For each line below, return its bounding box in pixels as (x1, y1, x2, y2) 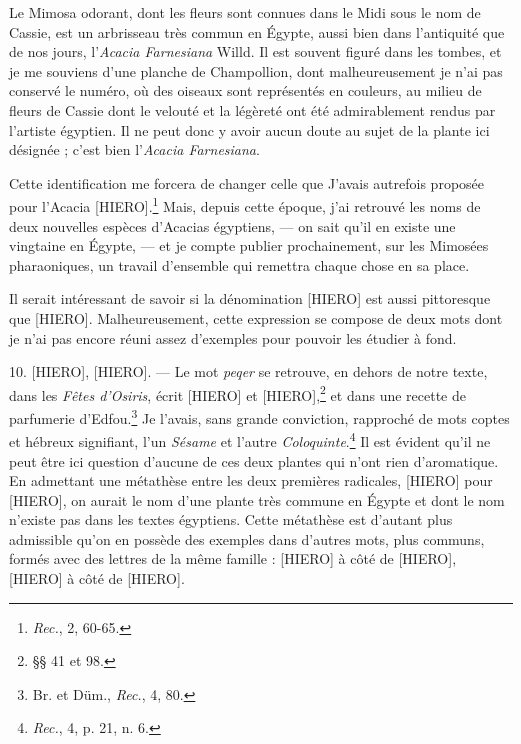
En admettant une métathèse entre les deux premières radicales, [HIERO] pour (9, 470, 493, 491)
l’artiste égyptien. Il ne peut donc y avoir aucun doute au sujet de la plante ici (9, 119, 490, 140)
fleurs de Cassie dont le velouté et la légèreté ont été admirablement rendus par (9, 99, 496, 120)
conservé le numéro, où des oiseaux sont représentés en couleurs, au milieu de (9, 80, 482, 101)
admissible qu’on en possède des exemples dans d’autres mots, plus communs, (9, 528, 485, 549)
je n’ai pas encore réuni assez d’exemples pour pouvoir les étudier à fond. (9, 327, 457, 348)
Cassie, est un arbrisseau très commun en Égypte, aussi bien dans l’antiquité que (9, 21, 505, 42)
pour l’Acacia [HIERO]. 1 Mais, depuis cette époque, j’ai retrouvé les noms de (9, 193, 481, 216)
